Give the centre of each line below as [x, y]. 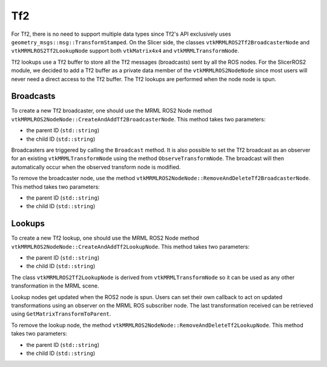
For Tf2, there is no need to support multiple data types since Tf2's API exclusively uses [121, 34]
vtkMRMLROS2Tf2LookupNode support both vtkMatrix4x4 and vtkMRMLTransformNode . [125, 51]
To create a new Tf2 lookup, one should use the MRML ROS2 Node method [105, 238]
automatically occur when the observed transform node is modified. [96, 167]
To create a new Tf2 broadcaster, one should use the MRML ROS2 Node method [111, 111]
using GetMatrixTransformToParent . [61, 314]
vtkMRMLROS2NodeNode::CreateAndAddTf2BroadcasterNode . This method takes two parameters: [138, 119]
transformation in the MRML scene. [55, 286]
